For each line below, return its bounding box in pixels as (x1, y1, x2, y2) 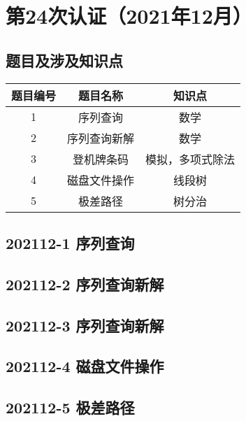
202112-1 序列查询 (6, 231, 135, 253)
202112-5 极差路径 (6, 397, 135, 418)
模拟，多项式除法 (145, 150, 236, 167)
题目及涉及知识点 (6, 49, 123, 71)
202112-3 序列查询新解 (6, 314, 164, 336)
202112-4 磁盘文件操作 (6, 355, 164, 377)
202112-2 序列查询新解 (6, 273, 164, 294)
